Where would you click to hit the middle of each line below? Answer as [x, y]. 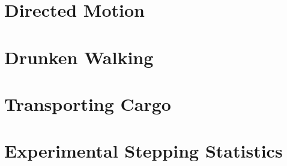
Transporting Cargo [88, 103]
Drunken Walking [79, 57]
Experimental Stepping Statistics [143, 151]
